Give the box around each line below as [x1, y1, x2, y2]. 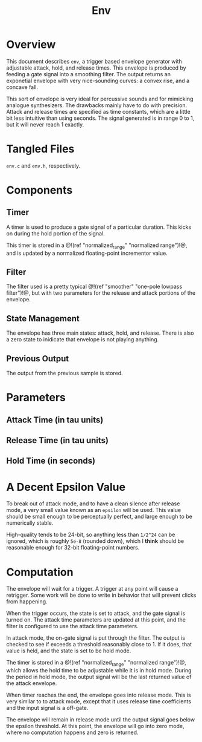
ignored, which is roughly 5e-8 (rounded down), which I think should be [6, 537, 185, 545]
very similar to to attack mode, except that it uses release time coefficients [6, 698, 192, 705]
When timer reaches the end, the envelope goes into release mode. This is [6, 691, 191, 699]
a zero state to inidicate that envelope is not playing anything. [6, 336, 159, 343]
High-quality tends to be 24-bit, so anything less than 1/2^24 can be [6, 531, 175, 539]
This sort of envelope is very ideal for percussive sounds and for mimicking [6, 95, 194, 102]
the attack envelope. [6, 680, 57, 687]
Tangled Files [6, 142, 75, 156]
